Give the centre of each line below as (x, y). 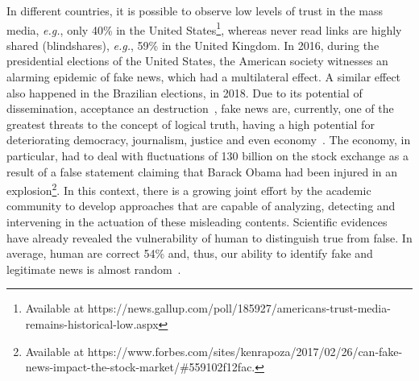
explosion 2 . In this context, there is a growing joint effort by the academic (189, 189)
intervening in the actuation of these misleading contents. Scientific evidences (197, 222)
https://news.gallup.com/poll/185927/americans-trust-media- (239, 308)
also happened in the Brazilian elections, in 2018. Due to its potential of (185, 92)
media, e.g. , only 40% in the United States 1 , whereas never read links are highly (204, 28)
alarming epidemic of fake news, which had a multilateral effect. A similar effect (204, 77)
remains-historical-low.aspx (92, 324)
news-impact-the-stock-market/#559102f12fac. (140, 367)
